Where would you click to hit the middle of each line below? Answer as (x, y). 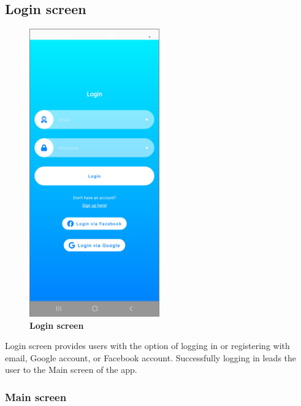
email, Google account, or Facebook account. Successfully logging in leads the (151, 357)
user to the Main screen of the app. (71, 370)
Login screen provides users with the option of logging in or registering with (147, 346)
